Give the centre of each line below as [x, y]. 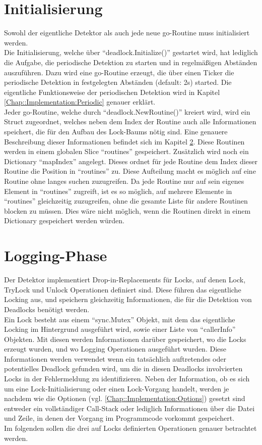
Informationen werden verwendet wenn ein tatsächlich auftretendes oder [115, 358]
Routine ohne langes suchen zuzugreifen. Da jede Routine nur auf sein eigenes [124, 181]
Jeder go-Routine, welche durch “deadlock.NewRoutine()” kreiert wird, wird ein [127, 111]
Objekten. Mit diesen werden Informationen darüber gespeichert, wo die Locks [125, 339]
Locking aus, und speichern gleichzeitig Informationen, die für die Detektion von [128, 299]
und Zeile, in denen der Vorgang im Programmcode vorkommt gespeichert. [119, 418]
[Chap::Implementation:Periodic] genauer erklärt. [80, 102]
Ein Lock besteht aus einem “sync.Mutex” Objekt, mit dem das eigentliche [120, 319]
